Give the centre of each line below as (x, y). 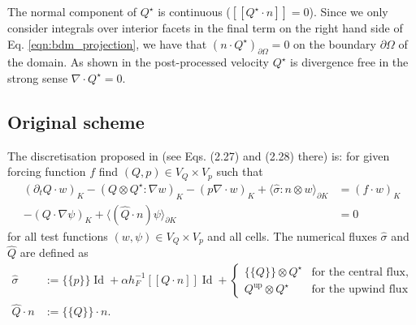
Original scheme (76, 121)
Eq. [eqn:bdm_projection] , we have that (107, 43)
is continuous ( (194, 11)
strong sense (38, 77)
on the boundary (335, 43)
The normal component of (72, 11)
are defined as (54, 252)
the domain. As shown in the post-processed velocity (139, 62)
